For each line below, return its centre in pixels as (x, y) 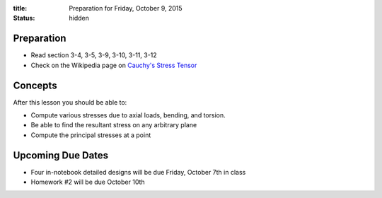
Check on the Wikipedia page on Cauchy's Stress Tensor (114, 65)
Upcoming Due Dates (61, 155)
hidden (79, 18)
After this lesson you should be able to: (70, 102)
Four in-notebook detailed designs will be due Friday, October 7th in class (138, 172)
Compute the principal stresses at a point (91, 135)
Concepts (35, 85)
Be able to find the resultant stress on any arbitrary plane (114, 125)
